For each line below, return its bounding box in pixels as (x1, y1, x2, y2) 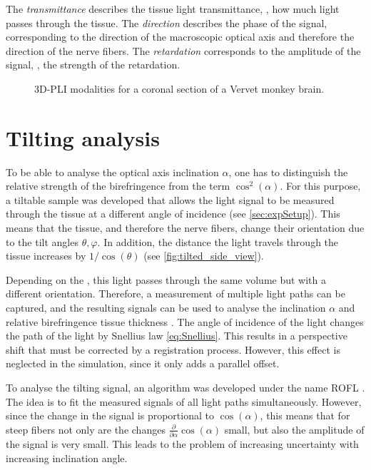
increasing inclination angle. (6, 450, 128, 465)
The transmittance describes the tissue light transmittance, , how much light (6, 1, 340, 16)
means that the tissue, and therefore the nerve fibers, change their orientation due (6, 220, 365, 235)
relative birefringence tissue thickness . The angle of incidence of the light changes (6, 314, 364, 329)
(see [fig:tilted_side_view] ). (143, 248, 264, 263)
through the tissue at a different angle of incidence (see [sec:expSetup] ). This (6, 206, 340, 221)
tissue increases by (6, 248, 86, 263)
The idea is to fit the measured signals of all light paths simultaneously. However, (6, 394, 362, 409)
